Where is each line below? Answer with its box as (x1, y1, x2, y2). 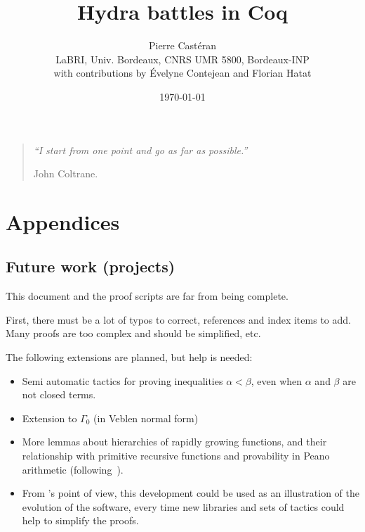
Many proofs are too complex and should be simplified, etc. (6, 326, 261, 341)
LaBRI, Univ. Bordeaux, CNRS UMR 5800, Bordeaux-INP (55, 51, 310, 66)
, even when (251, 373, 303, 388)
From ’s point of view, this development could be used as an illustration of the (22, 486, 359, 500)
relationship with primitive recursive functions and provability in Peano (22, 448, 330, 463)
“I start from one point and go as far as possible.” (33, 142, 248, 157)
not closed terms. (22, 387, 96, 402)
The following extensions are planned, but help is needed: (6, 350, 253, 365)
